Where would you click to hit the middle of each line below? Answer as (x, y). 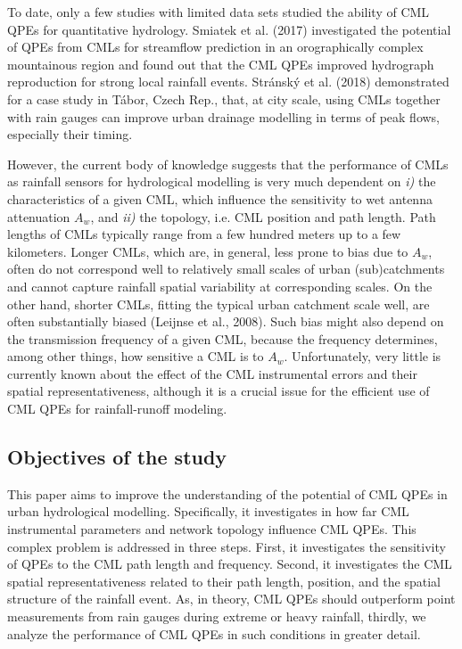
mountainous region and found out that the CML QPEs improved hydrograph (221, 64)
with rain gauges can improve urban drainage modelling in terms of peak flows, (223, 116)
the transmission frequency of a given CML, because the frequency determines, (223, 338)
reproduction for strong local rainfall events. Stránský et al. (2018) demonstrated (228, 82)
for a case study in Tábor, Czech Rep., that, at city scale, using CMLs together (224, 99)
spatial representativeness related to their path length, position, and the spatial (224, 581)
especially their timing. (70, 134)
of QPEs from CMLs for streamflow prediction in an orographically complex (215, 47)
